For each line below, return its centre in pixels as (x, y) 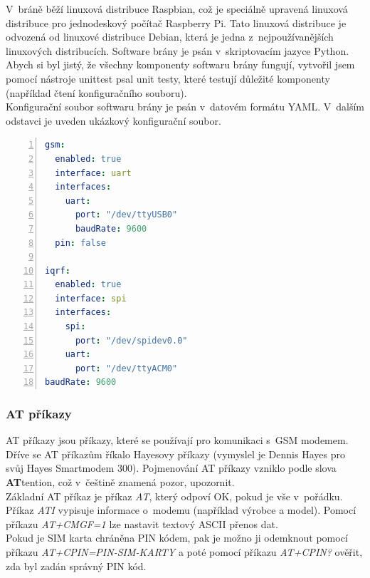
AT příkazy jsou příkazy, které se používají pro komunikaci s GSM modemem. (177, 440)
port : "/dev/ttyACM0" (126, 368)
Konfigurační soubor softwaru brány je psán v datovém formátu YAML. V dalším (185, 107)
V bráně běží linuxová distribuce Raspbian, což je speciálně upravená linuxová (177, 9)
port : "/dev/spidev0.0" (131, 340)
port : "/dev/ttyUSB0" (126, 215)
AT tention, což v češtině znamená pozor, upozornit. (120, 482)
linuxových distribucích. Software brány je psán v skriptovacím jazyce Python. (178, 50)
